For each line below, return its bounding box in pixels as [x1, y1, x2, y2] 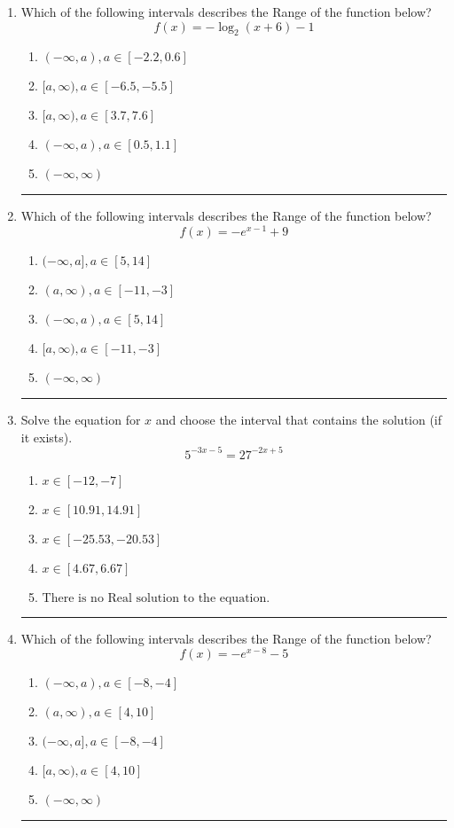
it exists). [20, 427, 73, 446]
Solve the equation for [20, 410, 141, 429]
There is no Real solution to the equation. [42, 591, 270, 605]
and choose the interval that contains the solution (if [155, 410, 442, 429]
